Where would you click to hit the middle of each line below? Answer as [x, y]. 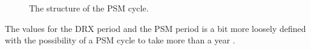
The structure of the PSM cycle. [89, 8]
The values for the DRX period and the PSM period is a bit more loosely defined [155, 28]
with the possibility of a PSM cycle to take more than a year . [120, 40]
